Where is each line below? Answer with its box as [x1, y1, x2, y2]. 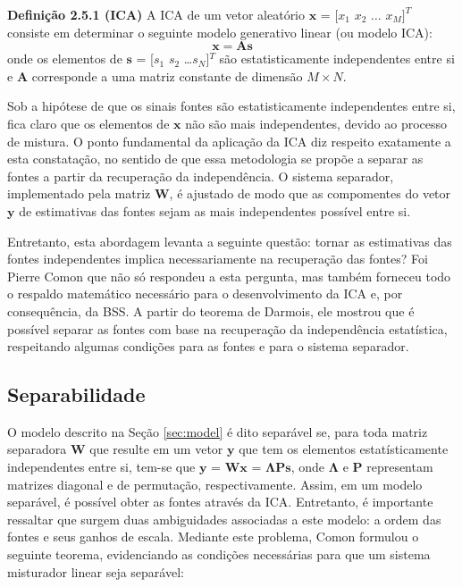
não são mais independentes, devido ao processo [185, 113, 448, 132]
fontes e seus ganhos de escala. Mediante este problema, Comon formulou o [7, 527, 419, 546]
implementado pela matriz [7, 184, 151, 203]
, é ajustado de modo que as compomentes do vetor [169, 184, 451, 203]
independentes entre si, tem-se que [7, 457, 196, 476]
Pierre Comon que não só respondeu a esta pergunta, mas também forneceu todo [7, 266, 451, 285]
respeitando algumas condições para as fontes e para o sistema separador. [7, 337, 409, 356]
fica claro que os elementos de [7, 113, 170, 132]
